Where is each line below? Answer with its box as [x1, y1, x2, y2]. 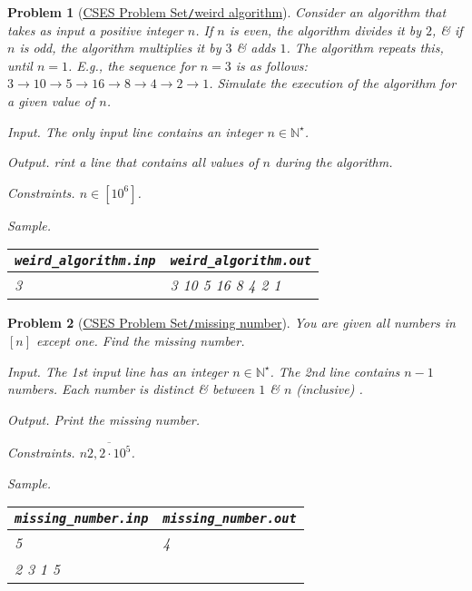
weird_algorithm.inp [15, 253, 156, 269]
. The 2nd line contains [270, 361, 400, 380]
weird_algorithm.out [170, 253, 311, 269]
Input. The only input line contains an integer [7, 122, 263, 141]
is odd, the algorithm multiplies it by [19, 38, 221, 57]
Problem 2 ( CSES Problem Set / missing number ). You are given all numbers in [7, 313, 456, 332]
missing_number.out [162, 511, 297, 527]
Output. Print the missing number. [7, 409, 201, 428]
